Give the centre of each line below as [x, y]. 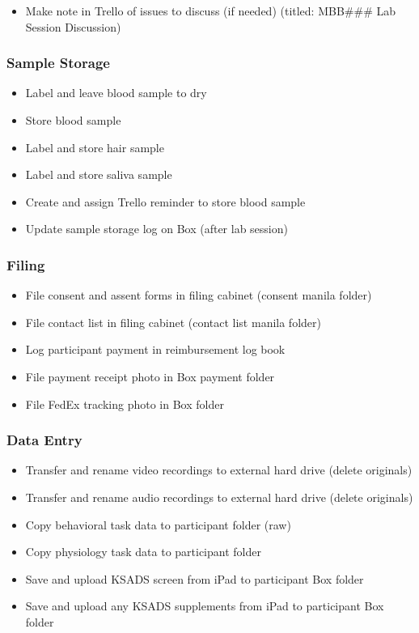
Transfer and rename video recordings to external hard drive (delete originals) [219, 470]
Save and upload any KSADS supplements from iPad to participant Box [205, 606]
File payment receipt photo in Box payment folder [150, 376]
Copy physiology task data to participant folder [143, 552]
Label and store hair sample [95, 147]
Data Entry [44, 440]
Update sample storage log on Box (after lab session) [157, 229]
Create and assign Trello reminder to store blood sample [165, 201]
